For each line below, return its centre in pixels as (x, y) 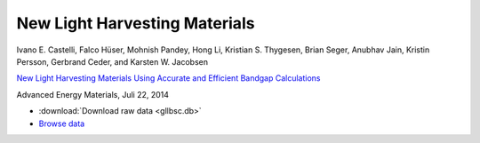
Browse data (62, 123)
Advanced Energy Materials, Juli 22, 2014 (92, 94)
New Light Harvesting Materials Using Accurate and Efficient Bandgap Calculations (168, 78)
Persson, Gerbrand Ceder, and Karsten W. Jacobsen (112, 61)
